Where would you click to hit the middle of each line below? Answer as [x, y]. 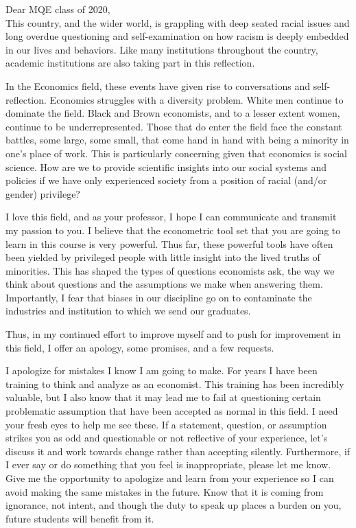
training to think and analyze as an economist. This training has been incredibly [175, 383]
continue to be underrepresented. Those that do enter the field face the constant [174, 126]
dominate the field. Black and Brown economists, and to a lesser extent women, [173, 113]
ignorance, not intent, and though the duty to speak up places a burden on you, [174, 505]
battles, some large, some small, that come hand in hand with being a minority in [177, 140]
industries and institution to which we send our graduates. [128, 311]
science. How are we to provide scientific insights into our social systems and [166, 167]
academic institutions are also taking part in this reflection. [130, 63]
